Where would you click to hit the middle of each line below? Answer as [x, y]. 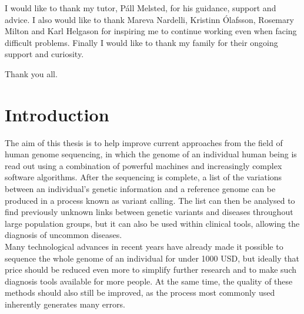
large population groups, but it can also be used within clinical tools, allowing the [152, 223]
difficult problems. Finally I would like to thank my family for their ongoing [141, 42]
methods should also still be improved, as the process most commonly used [140, 292]
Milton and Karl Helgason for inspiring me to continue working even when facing [151, 31]
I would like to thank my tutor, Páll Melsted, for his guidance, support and [141, 8]
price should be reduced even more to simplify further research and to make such [151, 270]
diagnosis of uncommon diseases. [64, 235]
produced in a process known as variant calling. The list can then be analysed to [150, 200]
